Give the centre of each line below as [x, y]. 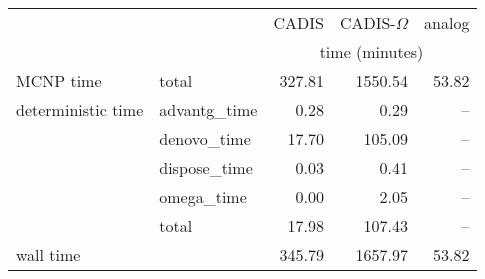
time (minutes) [371, 51]
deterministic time [80, 109]
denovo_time [205, 138]
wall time [48, 254]
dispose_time [206, 167]
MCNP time [59, 80]
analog [447, 22]
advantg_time [208, 109]
